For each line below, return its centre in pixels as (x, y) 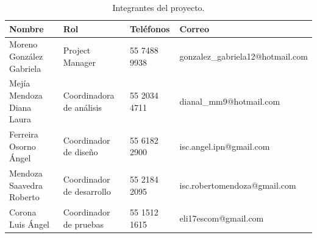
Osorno (23, 146)
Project (77, 50)
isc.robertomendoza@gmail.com (238, 185)
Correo (194, 28)
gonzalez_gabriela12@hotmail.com (244, 56)
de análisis (82, 107)
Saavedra (26, 185)
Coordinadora (89, 95)
